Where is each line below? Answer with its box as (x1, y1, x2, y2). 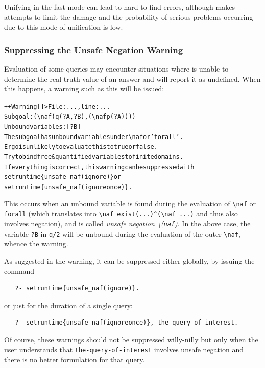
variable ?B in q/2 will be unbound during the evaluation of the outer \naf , (4, 228, 240, 239)
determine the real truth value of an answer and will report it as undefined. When (4, 73, 261, 84)
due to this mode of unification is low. (4, 21, 123, 32)
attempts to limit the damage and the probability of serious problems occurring (4, 11, 253, 22)
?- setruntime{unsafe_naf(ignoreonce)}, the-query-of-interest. (15, 319, 238, 327)
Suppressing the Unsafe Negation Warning (4, 43, 183, 56)
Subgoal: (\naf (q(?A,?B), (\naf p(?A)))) (4, 113, 136, 121)
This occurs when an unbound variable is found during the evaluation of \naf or (4, 198, 256, 209)
